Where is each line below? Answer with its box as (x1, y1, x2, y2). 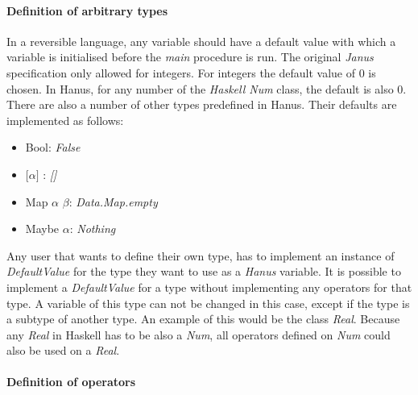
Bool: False (25, 139, 81, 156)
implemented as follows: (6, 111, 124, 128)
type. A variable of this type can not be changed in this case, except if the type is (6, 294, 410, 311)
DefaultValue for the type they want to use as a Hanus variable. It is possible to (6, 263, 401, 280)
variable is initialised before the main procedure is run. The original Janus (6, 48, 374, 65)
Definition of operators (6, 373, 136, 390)
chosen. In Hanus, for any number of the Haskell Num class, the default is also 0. (6, 80, 407, 97)
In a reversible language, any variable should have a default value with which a (6, 32, 396, 49)
